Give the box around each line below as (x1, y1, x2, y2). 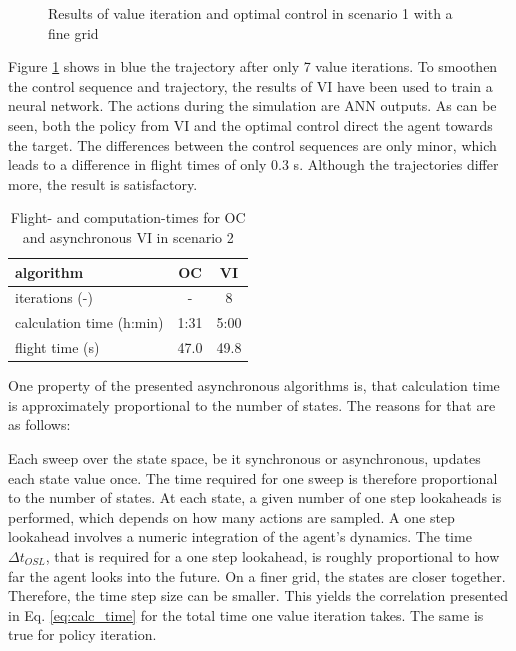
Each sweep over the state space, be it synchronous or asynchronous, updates (8, 447, 481, 468)
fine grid (48, 22, 99, 43)
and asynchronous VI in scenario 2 (22, 226, 234, 247)
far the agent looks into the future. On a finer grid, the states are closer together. (8, 565, 506, 586)
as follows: (8, 414, 71, 435)
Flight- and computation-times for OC (10, 207, 246, 228)
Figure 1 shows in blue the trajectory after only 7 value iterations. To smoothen (8, 56, 498, 77)
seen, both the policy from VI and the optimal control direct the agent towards (8, 114, 493, 135)
